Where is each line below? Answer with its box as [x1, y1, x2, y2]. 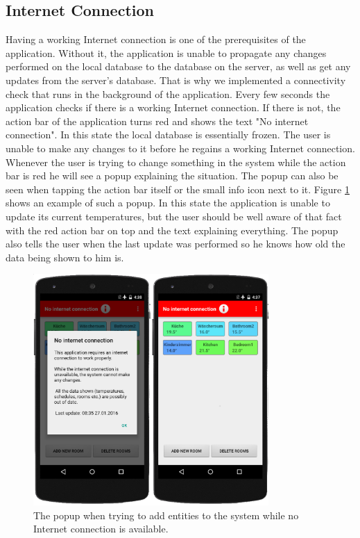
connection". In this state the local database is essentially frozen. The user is [6, 127, 331, 142]
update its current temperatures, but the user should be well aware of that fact [6, 209, 342, 223]
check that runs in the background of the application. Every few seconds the [6, 86, 330, 101]
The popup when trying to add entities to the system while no [33, 507, 299, 522]
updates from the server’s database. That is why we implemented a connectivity [6, 72, 346, 87]
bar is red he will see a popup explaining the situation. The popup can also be [6, 168, 338, 183]
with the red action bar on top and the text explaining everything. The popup [6, 222, 338, 237]
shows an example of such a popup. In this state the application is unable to [6, 195, 330, 210]
